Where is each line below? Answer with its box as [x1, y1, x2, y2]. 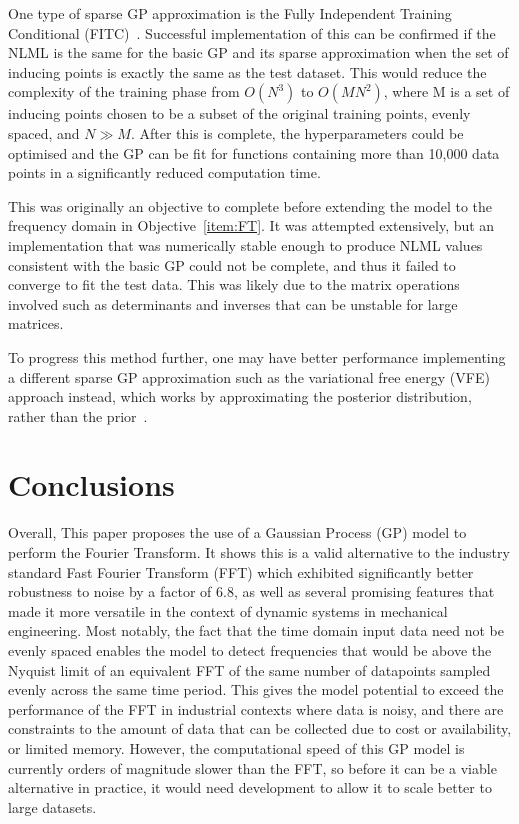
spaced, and [8, 122, 80, 143]
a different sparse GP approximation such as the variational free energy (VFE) [8, 366, 490, 387]
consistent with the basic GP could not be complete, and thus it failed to [8, 254, 456, 275]
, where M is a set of [383, 81, 510, 102]
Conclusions [8, 464, 175, 505]
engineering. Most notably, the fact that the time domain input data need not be [8, 620, 504, 641]
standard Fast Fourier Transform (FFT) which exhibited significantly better [8, 561, 474, 582]
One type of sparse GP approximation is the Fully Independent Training [8, 3, 452, 23]
